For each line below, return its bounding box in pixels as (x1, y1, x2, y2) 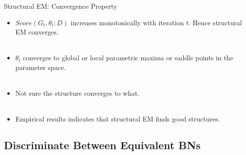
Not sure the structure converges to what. (15, 88, 140, 98)
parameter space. (15, 62, 66, 72)
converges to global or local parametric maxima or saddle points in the (23, 52, 233, 63)
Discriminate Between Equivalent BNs (4, 138, 201, 153)
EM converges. (15, 27, 59, 37)
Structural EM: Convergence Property (4, 1, 117, 11)
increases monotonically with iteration (70, 17, 184, 27)
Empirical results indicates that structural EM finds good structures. (15, 114, 220, 124)
